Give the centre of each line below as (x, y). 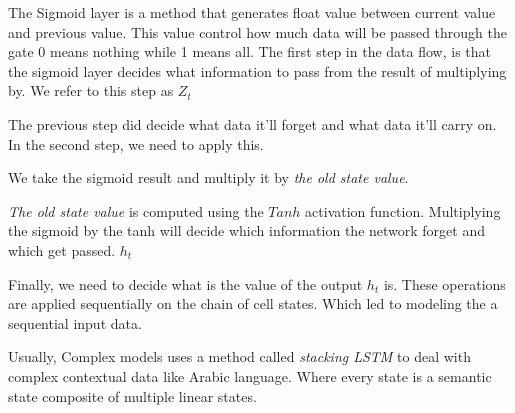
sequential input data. (75, 322)
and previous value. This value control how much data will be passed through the (257, 31)
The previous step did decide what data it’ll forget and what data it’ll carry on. (252, 123)
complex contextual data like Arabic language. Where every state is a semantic (250, 375)
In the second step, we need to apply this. (136, 143)
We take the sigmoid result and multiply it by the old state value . (208, 177)
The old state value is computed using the (136, 210)
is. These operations (444, 283)
